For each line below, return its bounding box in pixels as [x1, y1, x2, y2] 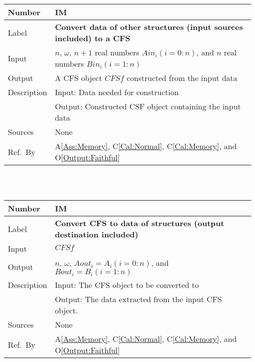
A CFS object [54, 72, 102, 83]
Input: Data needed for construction [54, 86, 179, 98]
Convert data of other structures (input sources [54, 21, 243, 32]
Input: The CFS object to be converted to [54, 279, 199, 291]
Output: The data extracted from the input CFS [54, 293, 222, 305]
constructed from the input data [127, 72, 237, 83]
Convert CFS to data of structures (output [54, 217, 225, 229]
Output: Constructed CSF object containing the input [54, 101, 241, 112]
